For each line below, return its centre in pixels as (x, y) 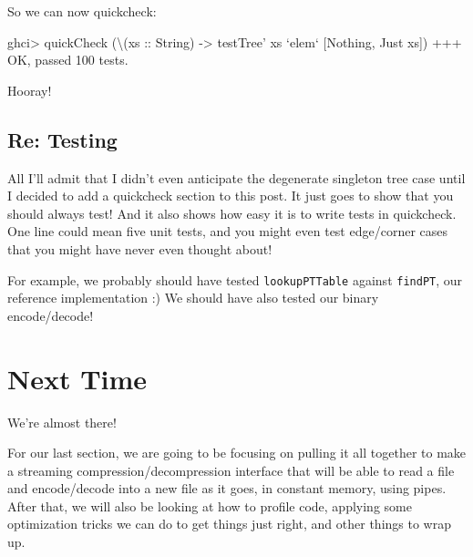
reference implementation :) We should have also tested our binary (193, 298)
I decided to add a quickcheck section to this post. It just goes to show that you (231, 196)
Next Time (77, 378)
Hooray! (30, 90)
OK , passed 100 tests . (68, 60)
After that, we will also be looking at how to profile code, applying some (210, 505)
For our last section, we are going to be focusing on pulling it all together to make (237, 453)
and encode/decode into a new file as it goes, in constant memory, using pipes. (227, 488)
